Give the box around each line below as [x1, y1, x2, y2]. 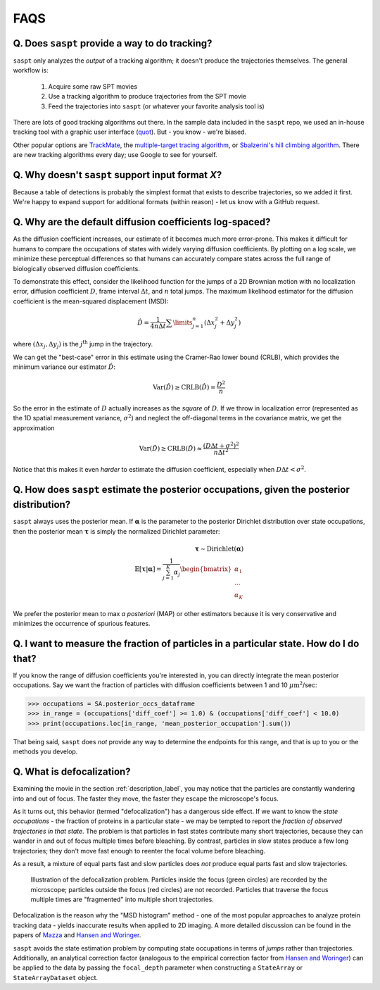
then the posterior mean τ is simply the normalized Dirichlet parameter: [13, 527, 221, 535]
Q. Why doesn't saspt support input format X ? [13, 169, 222, 181]
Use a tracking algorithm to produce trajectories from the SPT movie [48, 92, 246, 101]
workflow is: [13, 66, 49, 75]
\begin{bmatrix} [179, 565, 232, 573]
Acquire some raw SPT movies [48, 82, 137, 91]
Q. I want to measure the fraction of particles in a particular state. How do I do [13, 638, 360, 650]
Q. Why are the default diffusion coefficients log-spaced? [13, 216, 271, 228]
